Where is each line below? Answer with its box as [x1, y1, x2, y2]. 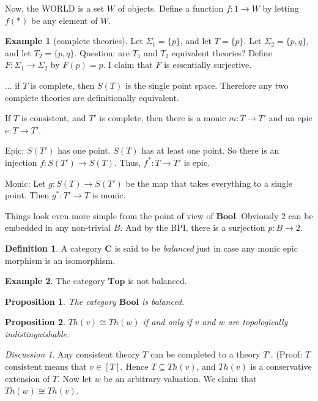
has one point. [57, 144, 111, 157]
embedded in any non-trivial [5, 221, 111, 234]
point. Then [5, 189, 50, 201]
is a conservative [250, 360, 312, 373]
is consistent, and [21, 111, 86, 124]
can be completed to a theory [150, 348, 261, 361]
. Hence [120, 360, 149, 373]
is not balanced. [128, 274, 187, 287]
